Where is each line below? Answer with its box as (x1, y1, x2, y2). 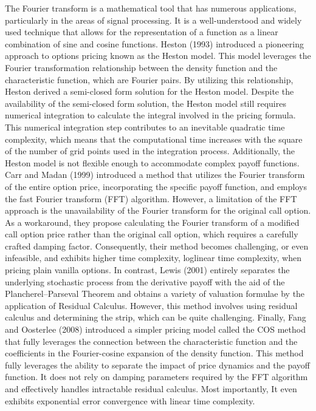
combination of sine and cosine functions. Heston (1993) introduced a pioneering (5, 37, 304, 50)
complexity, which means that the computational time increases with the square (5, 132, 303, 145)
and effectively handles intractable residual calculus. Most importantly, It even (5, 382, 297, 395)
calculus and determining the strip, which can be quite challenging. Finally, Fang (5, 311, 306, 324)
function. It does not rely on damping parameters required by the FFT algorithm (5, 370, 308, 383)
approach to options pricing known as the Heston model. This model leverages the (5, 49, 311, 62)
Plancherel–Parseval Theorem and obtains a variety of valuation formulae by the (5, 287, 305, 300)
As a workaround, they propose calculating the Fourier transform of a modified (5, 216, 300, 228)
